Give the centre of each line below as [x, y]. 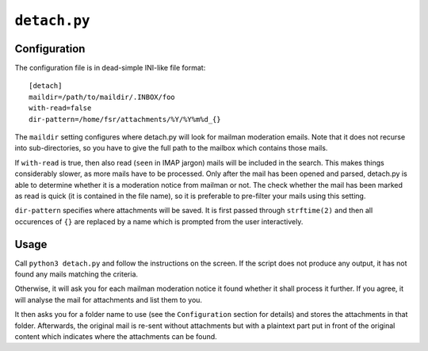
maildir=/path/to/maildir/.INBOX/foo [102, 97]
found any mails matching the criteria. [76, 274]
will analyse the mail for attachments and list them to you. [108, 299]
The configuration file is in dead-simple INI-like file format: [110, 68]
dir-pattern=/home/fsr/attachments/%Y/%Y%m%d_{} [125, 119]
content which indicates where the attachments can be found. [116, 336]
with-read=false [60, 108]
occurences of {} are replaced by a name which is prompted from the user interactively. [159, 221]
